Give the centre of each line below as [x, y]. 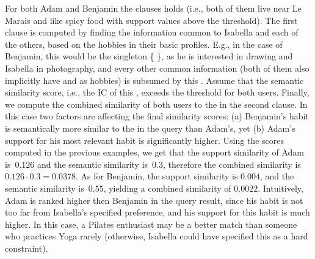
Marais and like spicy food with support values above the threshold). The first [151, 20]
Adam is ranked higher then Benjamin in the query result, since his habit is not [154, 200]
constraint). [27, 248]
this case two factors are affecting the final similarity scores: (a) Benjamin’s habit [157, 116]
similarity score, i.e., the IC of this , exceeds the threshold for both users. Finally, [157, 92]
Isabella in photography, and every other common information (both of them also [157, 68]
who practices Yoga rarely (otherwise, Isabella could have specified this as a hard [157, 236]
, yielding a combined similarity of [167, 188]
